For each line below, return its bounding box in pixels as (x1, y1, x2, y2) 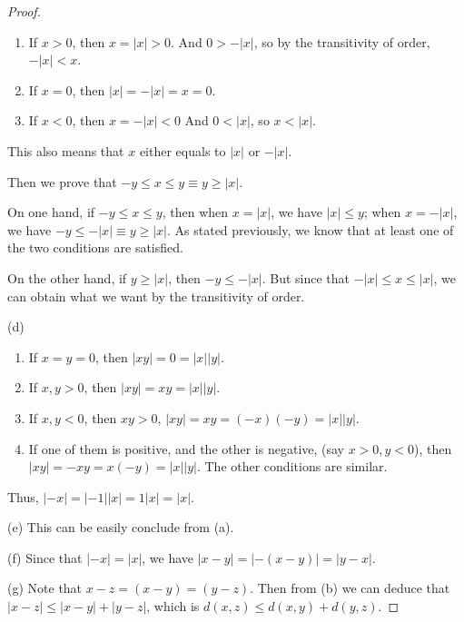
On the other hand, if (7, 268, 127, 287)
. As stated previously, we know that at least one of (167, 220, 454, 239)
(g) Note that (7, 578, 83, 597)
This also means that (7, 141, 124, 160)
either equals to (139, 141, 226, 160)
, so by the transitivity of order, (253, 32, 430, 51)
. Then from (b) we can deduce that (250, 578, 450, 597)
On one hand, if (7, 202, 95, 222)
